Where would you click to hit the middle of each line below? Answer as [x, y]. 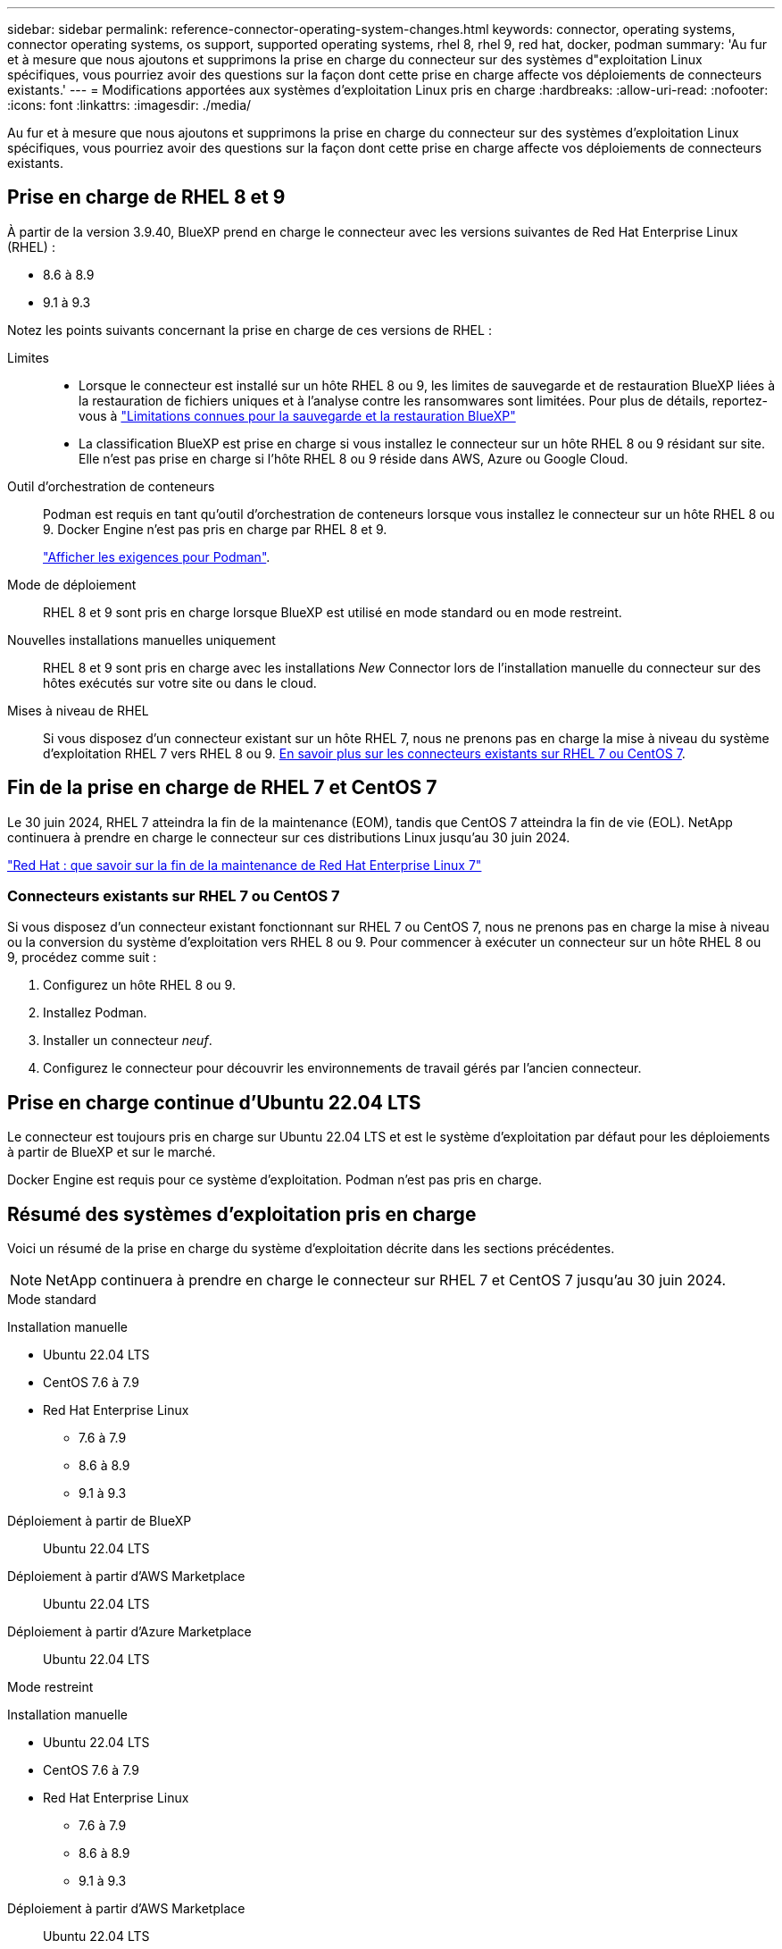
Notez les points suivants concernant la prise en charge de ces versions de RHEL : [250, 330]
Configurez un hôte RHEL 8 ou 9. [139, 985]
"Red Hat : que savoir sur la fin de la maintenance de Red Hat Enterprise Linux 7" [245, 865]
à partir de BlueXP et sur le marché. [112, 1152]
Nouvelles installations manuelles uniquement [141, 640]
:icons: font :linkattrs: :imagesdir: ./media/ [129, 105]
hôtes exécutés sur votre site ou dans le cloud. [180, 682]
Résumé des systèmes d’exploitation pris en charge [242, 1214]
